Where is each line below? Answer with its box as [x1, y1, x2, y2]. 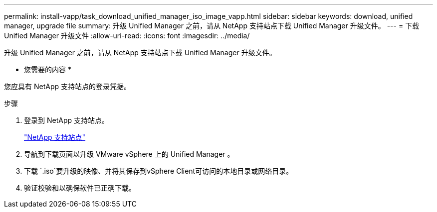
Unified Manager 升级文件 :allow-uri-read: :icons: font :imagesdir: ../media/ [4, 31, 250, 40]
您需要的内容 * [24, 65, 71, 74]
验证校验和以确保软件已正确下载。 [24, 184, 136, 192]
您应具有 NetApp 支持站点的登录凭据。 [4, 82, 131, 91]
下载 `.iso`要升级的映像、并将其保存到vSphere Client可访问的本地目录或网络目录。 [24, 167, 293, 175]
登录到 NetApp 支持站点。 [24, 116, 109, 124]
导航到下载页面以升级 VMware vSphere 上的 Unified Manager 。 [24, 150, 234, 158]
